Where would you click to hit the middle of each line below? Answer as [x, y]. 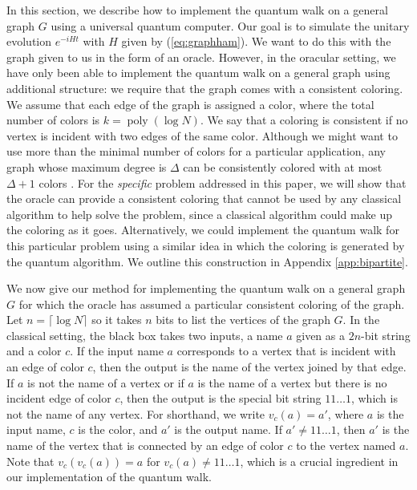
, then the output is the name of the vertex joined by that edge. [249, 367]
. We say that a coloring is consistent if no [304, 120]
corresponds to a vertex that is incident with [286, 351]
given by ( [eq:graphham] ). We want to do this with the [256, 41]
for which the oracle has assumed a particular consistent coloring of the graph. [212, 304]
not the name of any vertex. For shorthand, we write [136, 413]
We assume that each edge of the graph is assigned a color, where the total [190, 104]
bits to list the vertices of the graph [243, 320]
